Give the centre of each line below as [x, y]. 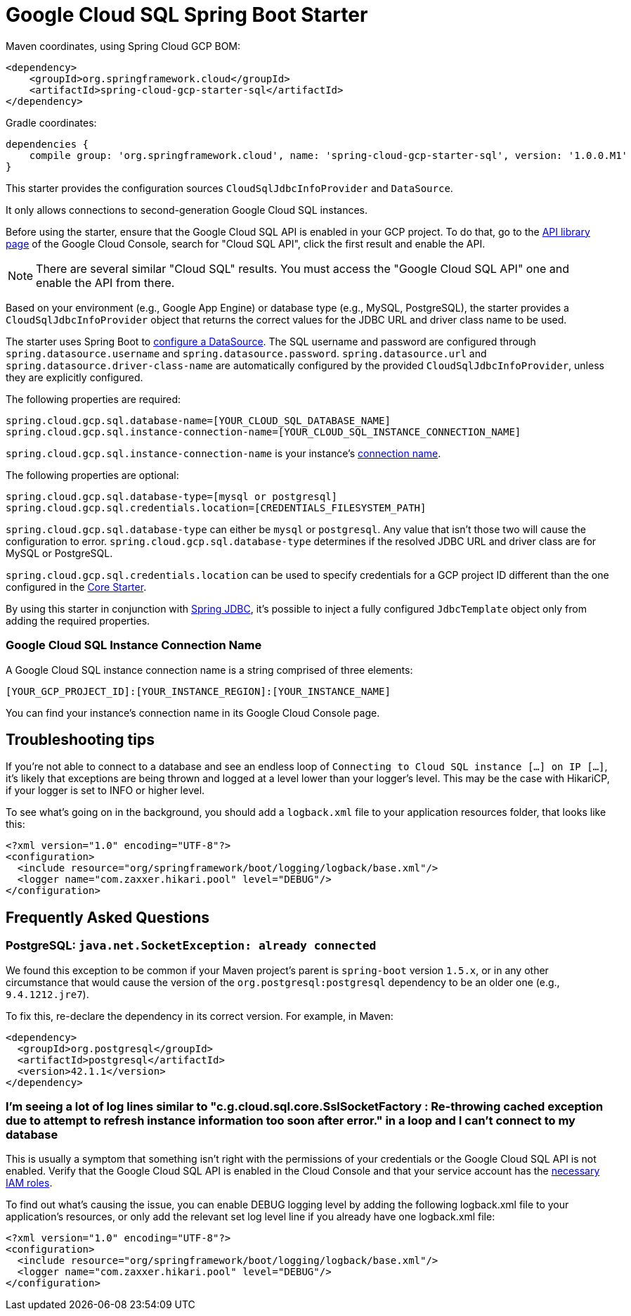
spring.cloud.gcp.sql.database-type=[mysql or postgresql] [172, 496]
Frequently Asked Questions [108, 917]
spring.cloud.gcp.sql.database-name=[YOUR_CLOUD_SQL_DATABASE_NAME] [198, 420]
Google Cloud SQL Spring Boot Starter [187, 15]
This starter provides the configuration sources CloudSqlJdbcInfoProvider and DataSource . [229, 188]
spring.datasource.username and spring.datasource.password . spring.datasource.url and [246, 353]
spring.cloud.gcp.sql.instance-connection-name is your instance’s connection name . [223, 453]
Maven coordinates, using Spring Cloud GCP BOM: [123, 46]
